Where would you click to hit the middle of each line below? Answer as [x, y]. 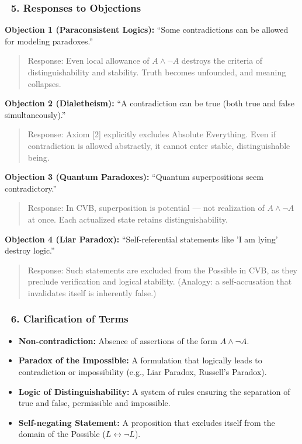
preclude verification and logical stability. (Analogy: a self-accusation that [160, 281]
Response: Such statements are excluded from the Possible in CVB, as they [162, 270]
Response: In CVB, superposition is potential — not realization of [146, 208]
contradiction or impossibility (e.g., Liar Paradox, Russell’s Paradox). [143, 371]
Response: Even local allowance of [88, 60]
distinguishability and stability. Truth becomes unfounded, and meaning [157, 72]
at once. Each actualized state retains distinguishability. [128, 219]
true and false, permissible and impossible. [94, 403]
